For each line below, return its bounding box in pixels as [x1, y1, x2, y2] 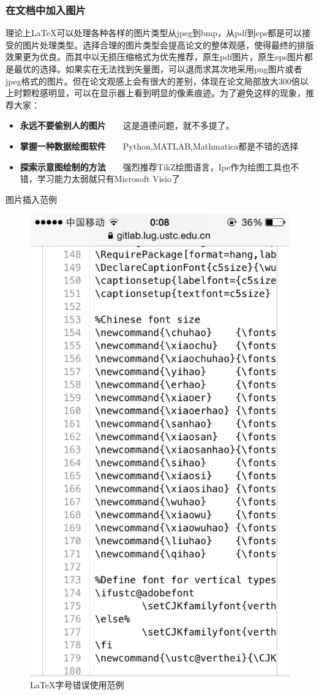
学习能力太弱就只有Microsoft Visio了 [37, 172, 180, 185]
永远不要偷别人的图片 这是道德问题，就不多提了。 [20, 119, 235, 132]
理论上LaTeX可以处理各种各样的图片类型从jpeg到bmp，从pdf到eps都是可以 [6, 26, 302, 39]
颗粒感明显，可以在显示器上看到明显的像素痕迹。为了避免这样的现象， [22, 86, 306, 99]
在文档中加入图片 [6, 2, 86, 17]
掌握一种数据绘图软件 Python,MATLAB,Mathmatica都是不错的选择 [20, 139, 299, 152]
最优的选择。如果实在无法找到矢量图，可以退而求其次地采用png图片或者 [13, 63, 302, 75]
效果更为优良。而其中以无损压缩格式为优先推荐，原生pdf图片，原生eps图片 [6, 50, 304, 63]
